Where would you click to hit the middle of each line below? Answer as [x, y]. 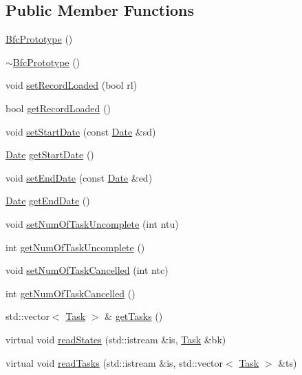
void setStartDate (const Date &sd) [81, 131]
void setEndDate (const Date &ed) [79, 177]
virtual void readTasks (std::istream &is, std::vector [115, 362]
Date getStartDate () [50, 154]
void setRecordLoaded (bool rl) [72, 85]
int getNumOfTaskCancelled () [71, 293]
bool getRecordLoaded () [58, 108]
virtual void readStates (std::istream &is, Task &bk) [116, 339]
